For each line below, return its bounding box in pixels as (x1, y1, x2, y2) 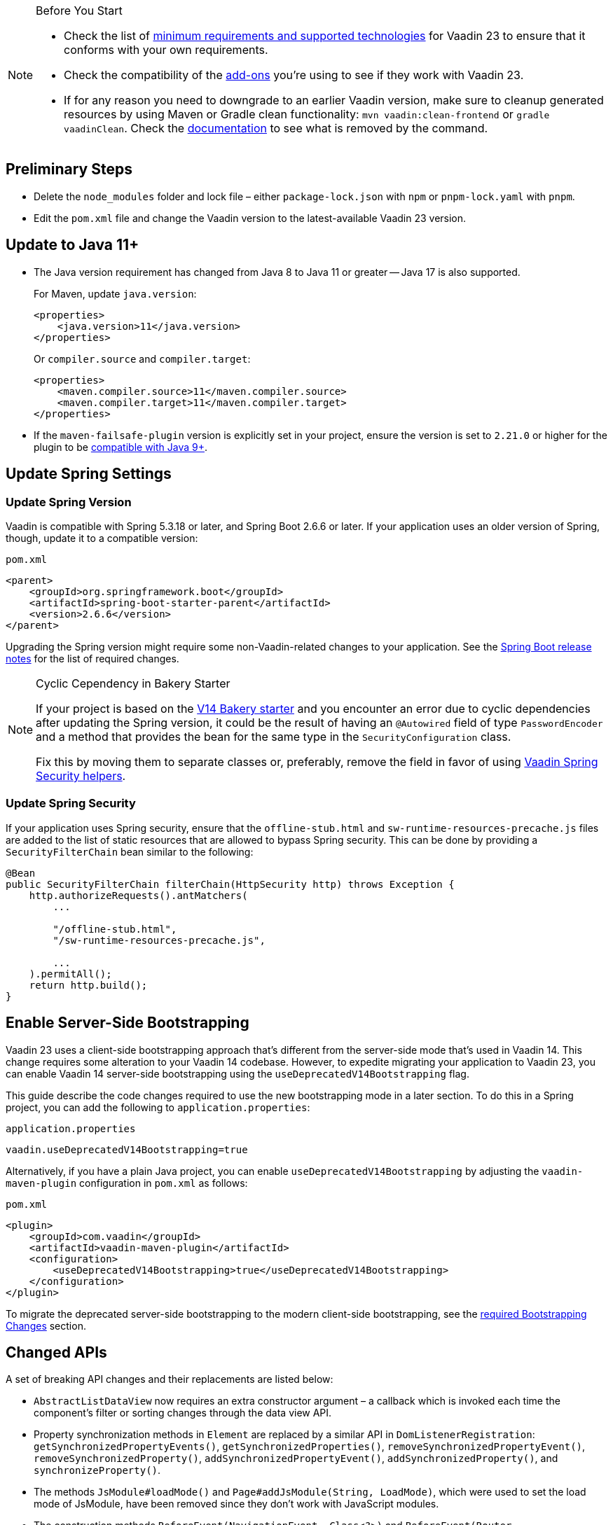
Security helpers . (36, 768, 126, 783)
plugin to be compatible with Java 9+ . (34, 440, 208, 453)
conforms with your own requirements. (64, 43, 268, 57)
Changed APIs (6, 1343, 107, 1361)
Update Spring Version (6, 494, 132, 509)
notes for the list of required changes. (6, 652, 179, 664)
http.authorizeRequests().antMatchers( (29, 889, 248, 901)
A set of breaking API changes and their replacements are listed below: (6, 1373, 333, 1386)
